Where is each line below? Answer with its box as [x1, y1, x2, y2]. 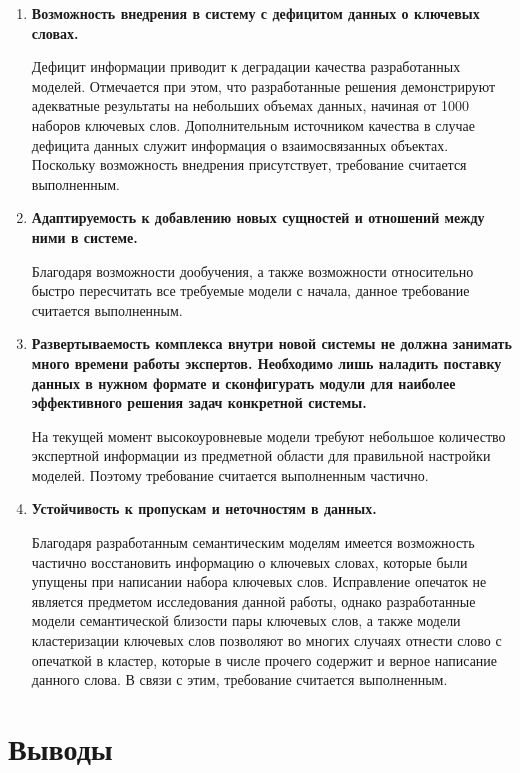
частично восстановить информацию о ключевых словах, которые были [31, 551, 468, 572]
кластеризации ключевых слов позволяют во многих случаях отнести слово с [31, 630, 502, 651]
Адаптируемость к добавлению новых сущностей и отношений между [31, 207, 485, 228]
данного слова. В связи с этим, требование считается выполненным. [31, 669, 448, 690]
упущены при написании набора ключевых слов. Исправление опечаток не [31, 571, 487, 592]
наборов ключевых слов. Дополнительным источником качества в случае [31, 114, 475, 135]
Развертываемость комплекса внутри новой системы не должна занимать [31, 333, 512, 354]
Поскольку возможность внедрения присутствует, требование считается [31, 154, 467, 175]
